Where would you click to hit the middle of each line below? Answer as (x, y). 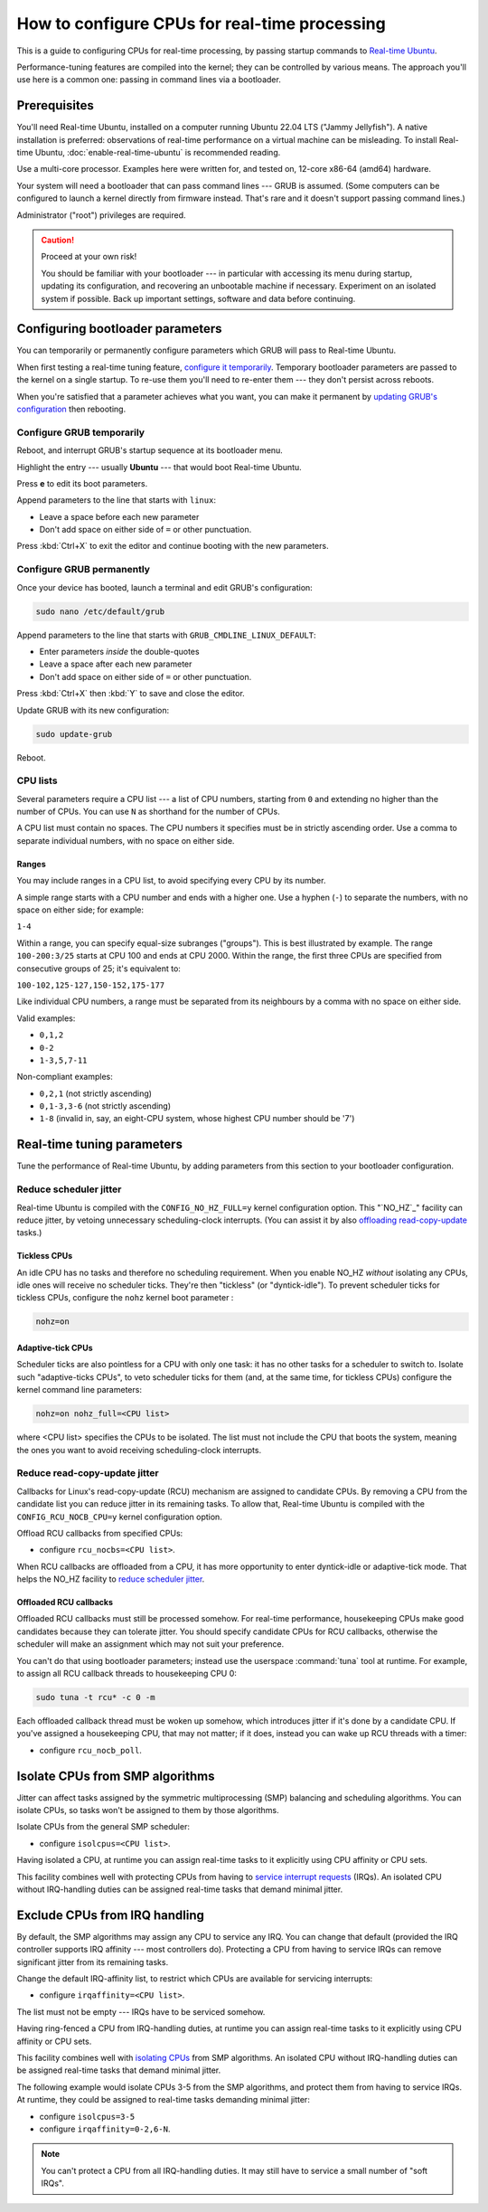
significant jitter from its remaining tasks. (93, 1961)
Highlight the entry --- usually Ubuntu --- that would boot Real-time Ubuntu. (159, 467)
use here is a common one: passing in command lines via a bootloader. (149, 80)
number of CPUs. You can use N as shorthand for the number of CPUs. (148, 812)
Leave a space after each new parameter (116, 664)
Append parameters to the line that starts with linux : (117, 500)
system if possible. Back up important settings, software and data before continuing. (198, 298)
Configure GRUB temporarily (80, 432)
